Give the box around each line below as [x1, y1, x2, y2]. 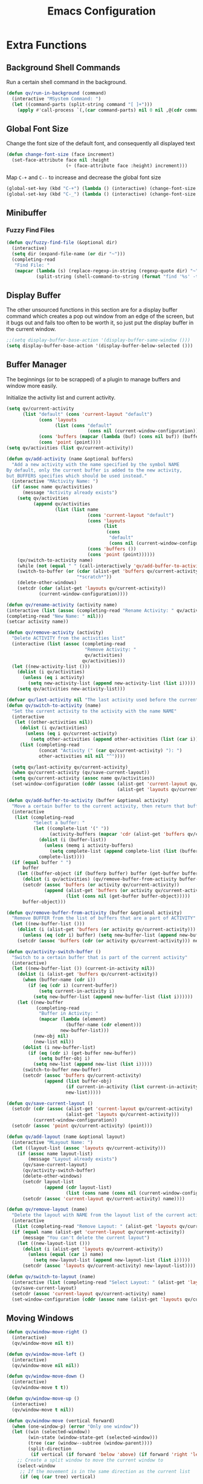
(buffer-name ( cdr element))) [65, 1022, 142, 1028]
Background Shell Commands [6, 62, 121, 73]
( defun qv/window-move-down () [6, 1373, 85, 1379]
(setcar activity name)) [6, 619, 69, 625]
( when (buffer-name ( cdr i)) [22, 977, 96, 983]
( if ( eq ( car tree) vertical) [19, 1474, 96, 1480]
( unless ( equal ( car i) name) [28, 1252, 104, 1258]
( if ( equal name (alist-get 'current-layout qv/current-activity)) [11, 1229, 185, 1235]
